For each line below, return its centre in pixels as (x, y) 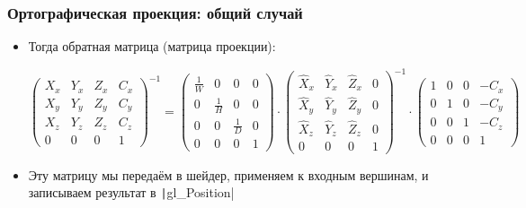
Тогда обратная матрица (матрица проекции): (152, 46)
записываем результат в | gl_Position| (131, 192)
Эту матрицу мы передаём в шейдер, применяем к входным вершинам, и (228, 174)
